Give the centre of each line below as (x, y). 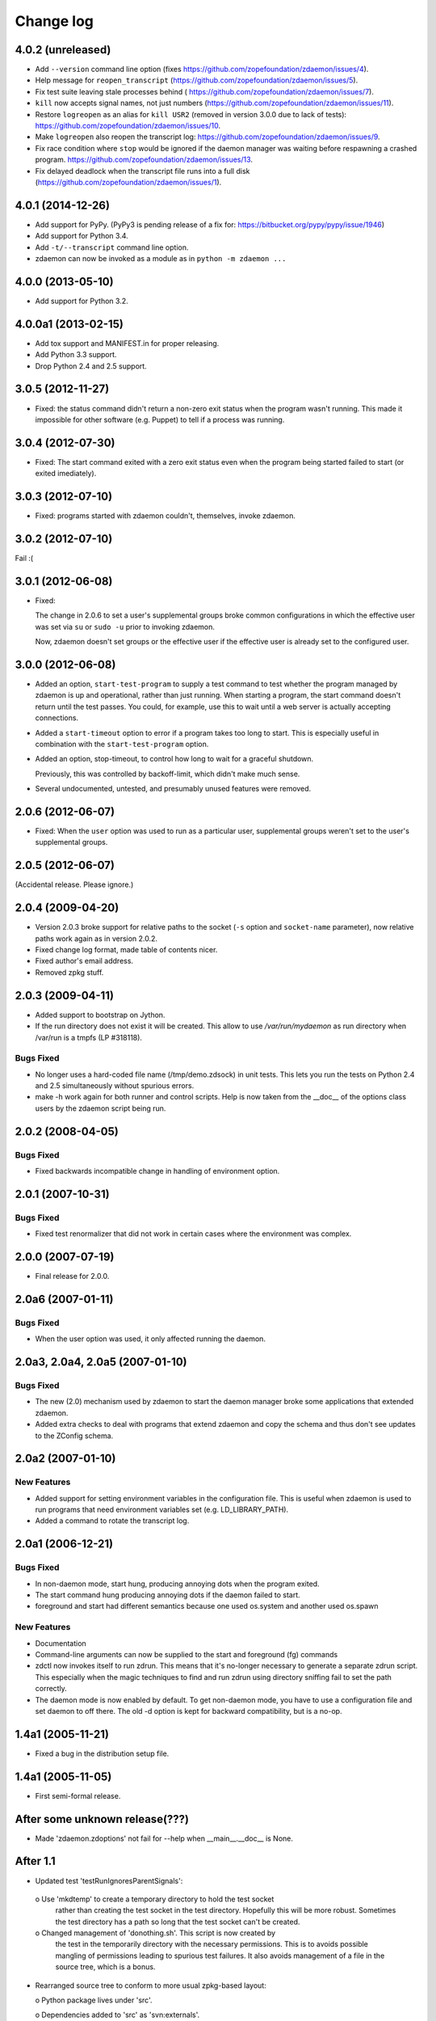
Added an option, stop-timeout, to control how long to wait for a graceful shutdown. (174, 759)
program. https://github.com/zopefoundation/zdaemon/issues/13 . (144, 160)
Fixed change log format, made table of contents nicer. (126, 950)
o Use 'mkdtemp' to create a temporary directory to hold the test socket (155, 1899)
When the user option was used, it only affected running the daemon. (151, 1339)
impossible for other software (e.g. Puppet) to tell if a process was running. (160, 420)
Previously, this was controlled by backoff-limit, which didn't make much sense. (168, 774)
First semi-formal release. (78, 1795)
